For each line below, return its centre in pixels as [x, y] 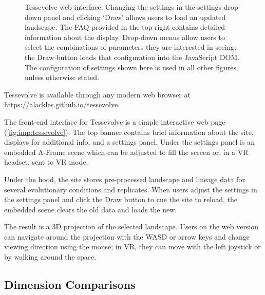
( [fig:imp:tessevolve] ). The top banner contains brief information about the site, [129, 132]
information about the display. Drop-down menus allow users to [125, 37]
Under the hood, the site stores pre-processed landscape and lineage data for [125, 179]
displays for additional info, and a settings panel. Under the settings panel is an [129, 142]
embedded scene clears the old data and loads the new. [91, 209]
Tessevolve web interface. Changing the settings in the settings [123, 7]
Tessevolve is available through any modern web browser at [97, 94]
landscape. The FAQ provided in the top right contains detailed [125, 27]
